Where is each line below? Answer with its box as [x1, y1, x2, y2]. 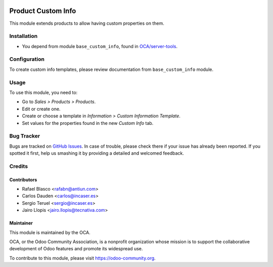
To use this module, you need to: [9, 89, 78, 96]
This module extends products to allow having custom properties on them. [9, 20, 164, 26]
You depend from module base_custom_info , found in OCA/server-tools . [22, 43, 178, 49]
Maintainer [9, 220, 33, 226]
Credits [9, 162, 28, 169]
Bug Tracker [9, 132, 40, 140]
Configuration [9, 56, 45, 63]
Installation [9, 33, 38, 40]
